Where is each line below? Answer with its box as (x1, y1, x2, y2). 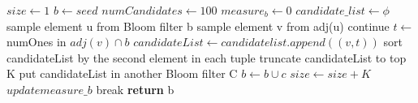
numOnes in (6, 33, 67, 50)
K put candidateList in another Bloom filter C (6, 65, 238, 82)
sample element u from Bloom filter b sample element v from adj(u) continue (6, 17, 390, 34)
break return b (96, 80, 175, 97)
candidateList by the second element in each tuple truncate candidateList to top (6, 49, 407, 66)
